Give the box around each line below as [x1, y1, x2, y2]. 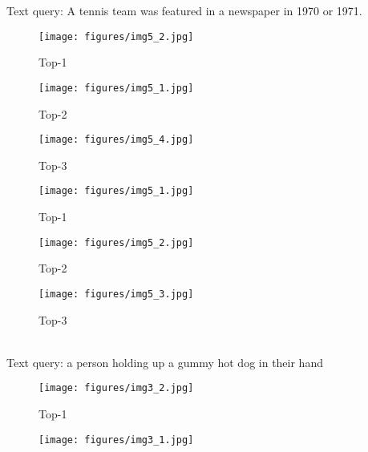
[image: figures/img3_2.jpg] [38, 382, 194, 394]
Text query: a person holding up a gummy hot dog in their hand [6, 353, 323, 370]
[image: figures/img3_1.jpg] [38, 434, 194, 446]
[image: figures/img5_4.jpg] [38, 134, 194, 146]
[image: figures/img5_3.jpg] [38, 288, 194, 300]
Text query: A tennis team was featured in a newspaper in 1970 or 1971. [6, 2, 362, 18]
